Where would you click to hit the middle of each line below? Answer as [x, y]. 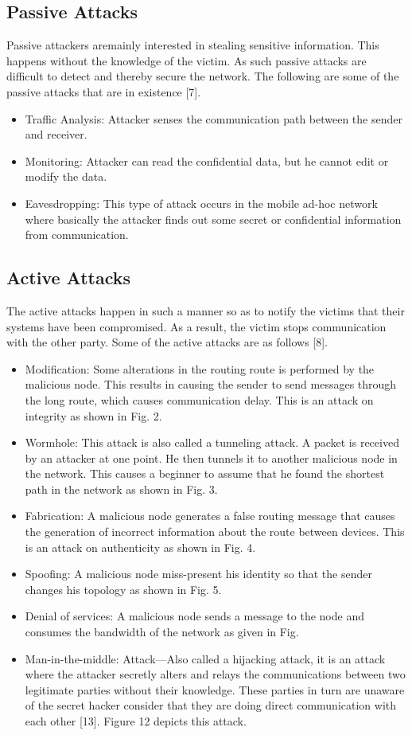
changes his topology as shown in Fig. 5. [123, 589]
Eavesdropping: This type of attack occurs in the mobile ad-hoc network [201, 203]
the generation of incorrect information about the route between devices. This [215, 532]
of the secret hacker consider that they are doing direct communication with [211, 705]
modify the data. [66, 176]
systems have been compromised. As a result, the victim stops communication [196, 326]
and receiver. [56, 134]
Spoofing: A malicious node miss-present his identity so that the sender [198, 574]
